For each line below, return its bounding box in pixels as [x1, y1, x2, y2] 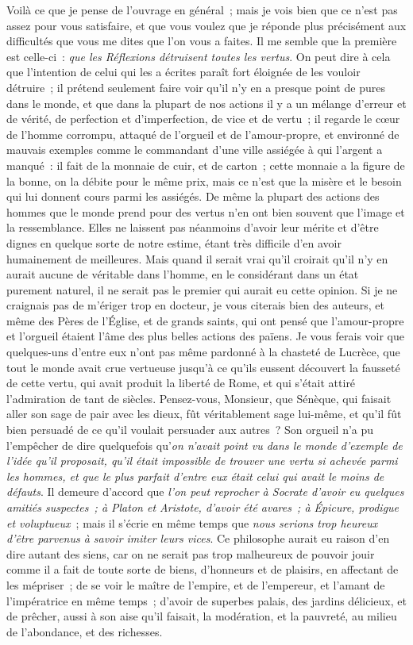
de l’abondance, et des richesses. [6, 623, 163, 639]
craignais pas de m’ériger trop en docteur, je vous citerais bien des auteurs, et [6, 297, 384, 313]
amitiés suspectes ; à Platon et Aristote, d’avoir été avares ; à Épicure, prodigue [6, 499, 399, 515]
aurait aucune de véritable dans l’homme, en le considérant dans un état [6, 266, 359, 282]
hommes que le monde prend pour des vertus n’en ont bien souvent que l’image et [6, 203, 405, 220]
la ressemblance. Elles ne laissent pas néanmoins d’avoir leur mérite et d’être [6, 219, 379, 236]
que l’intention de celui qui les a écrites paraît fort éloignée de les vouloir [6, 63, 361, 80]
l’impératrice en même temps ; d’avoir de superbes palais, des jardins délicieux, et [6, 592, 407, 609]
